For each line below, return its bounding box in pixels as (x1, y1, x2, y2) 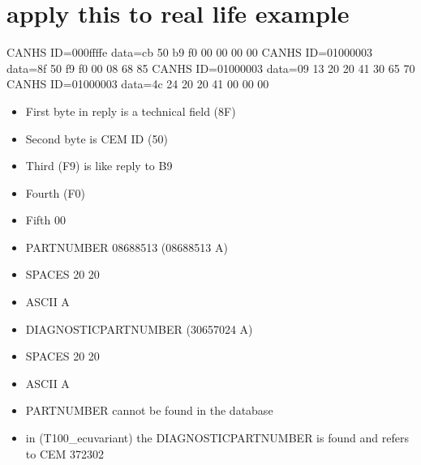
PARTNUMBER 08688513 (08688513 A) (25, 238, 228, 255)
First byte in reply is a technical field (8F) (25, 102, 236, 119)
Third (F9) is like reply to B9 (25, 157, 173, 174)
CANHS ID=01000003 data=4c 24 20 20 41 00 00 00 (6, 75, 269, 92)
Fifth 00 (25, 211, 67, 228)
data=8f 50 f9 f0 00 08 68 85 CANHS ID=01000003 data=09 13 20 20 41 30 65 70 (6, 59, 415, 76)
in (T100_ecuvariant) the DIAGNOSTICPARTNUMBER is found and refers (25, 429, 409, 446)
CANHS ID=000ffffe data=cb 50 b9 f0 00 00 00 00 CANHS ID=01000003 (6, 44, 373, 61)
